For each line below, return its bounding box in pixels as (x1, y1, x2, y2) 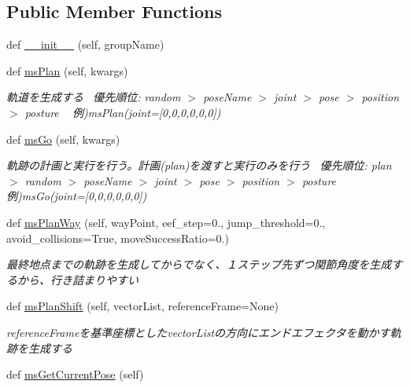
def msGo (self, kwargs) (6, 130, 120, 147)
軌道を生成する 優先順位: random (6, 89, 181, 105)
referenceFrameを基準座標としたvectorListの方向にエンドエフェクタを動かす (6, 324, 390, 340)
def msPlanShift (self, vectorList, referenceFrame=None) (6, 298, 279, 314)
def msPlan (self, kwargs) (6, 62, 128, 79)
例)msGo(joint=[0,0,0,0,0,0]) (6, 188, 147, 204)
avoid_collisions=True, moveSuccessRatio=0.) (6, 229, 229, 246)
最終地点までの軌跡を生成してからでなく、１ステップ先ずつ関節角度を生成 (6, 256, 392, 273)
